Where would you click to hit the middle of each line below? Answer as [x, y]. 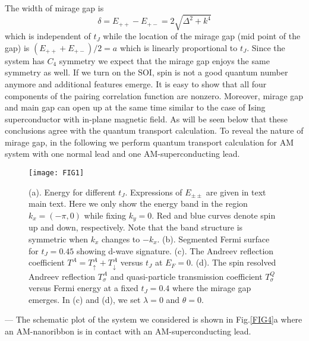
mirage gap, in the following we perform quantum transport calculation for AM [149, 142]
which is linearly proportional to [179, 47]
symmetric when [59, 239]
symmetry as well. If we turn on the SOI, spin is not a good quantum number [146, 72]
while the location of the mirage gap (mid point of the [202, 36]
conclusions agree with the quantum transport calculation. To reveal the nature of [154, 130]
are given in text [236, 192]
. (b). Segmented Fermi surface [213, 239]
